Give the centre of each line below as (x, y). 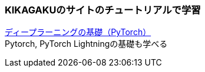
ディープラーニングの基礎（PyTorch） (78, 32)
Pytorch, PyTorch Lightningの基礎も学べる (86, 44)
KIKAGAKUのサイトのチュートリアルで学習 (103, 10)
